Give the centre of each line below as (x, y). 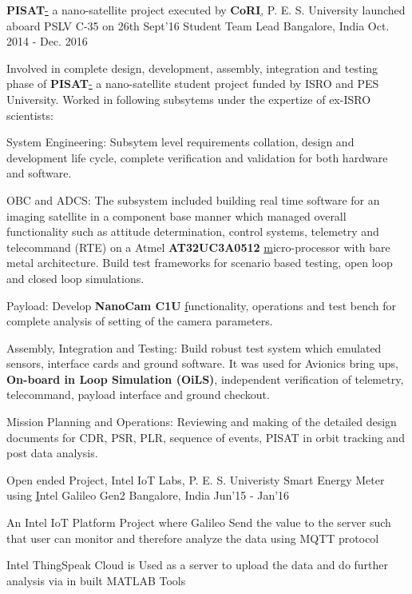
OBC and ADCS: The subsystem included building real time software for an (193, 199)
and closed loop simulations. (75, 278)
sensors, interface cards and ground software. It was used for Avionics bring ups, (202, 363)
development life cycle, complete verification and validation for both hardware (197, 157)
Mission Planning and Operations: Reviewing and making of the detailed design (202, 422)
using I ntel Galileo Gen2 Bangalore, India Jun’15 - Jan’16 (148, 495)
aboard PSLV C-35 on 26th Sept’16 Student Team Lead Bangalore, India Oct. (198, 25)
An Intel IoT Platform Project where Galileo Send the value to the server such (199, 522)
